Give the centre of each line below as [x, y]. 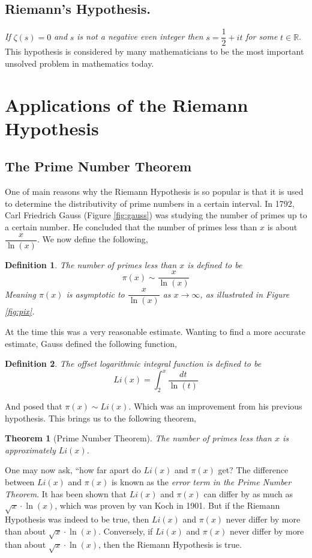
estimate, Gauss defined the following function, [91, 343]
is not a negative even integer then [140, 36]
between [20, 482]
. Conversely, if [126, 531]
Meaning [20, 294]
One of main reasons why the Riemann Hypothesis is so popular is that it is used [154, 192]
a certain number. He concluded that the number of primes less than [131, 227]
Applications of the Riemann [127, 104]
